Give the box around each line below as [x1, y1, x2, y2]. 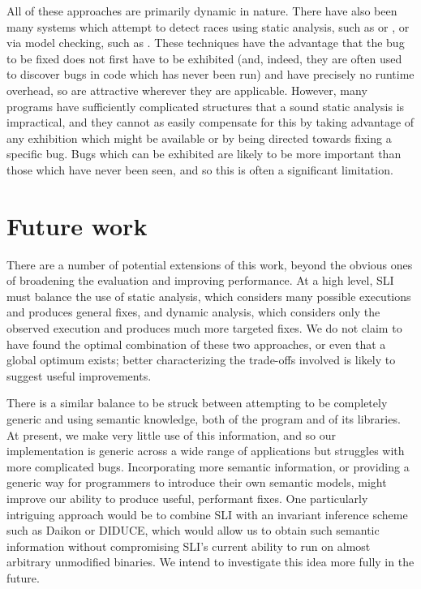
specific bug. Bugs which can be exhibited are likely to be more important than [6, 145, 402, 162]
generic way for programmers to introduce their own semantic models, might [6, 474, 387, 491]
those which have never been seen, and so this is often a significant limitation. [6, 161, 393, 178]
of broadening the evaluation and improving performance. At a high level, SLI [6, 272, 394, 289]
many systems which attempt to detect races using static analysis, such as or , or [6, 18, 410, 35]
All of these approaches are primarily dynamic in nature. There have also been [6, 2, 397, 19]
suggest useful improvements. [6, 367, 152, 384]
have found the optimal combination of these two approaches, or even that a [6, 335, 386, 352]
